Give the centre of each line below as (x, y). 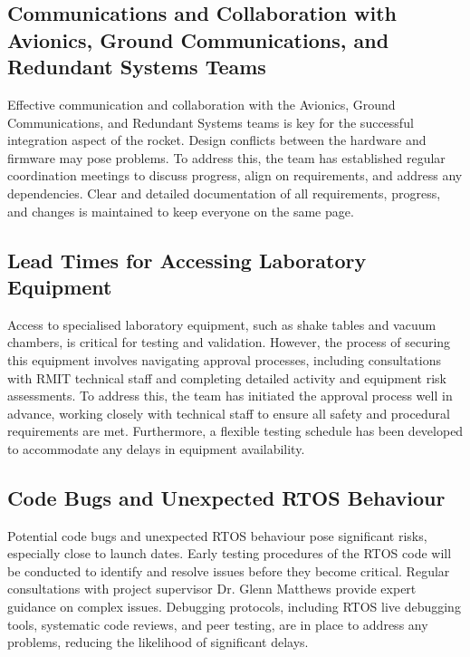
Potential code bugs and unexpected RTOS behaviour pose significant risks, (217, 535)
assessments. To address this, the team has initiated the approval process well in (230, 396)
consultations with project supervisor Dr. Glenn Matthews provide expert (212, 589)
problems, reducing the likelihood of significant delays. (158, 642)
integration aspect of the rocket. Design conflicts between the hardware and (217, 140)
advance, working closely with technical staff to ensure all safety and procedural (229, 413)
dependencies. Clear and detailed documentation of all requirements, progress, (224, 193)
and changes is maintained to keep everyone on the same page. (181, 211)
